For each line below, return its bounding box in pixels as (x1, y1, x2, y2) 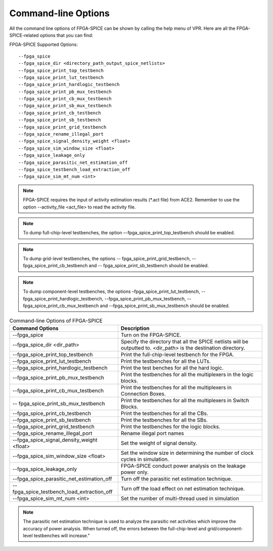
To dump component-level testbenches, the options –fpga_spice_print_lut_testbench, (23, 288, 201, 294)
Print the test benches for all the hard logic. (120, 364, 224, 371)
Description (120, 324, 150, 331)
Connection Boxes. (120, 390, 166, 397)
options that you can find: (39, 32, 94, 38)
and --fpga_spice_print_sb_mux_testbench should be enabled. (100, 303, 230, 309)
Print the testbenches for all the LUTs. (120, 357, 211, 364)
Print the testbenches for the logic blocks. (120, 423, 221, 430)
